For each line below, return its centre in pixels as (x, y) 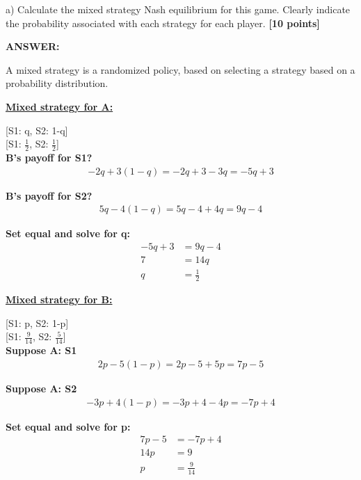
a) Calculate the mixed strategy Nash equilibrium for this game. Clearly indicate (178, 9)
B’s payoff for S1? (49, 157)
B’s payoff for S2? (49, 195)
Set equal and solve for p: (68, 426)
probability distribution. (57, 83)
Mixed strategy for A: (59, 106)
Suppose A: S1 (41, 350)
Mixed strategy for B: (59, 299)
